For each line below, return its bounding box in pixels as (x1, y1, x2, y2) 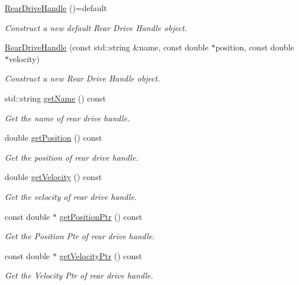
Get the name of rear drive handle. (5, 111, 130, 124)
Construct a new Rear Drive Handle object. (5, 72, 161, 84)
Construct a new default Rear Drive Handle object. (5, 21, 187, 33)
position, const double (215, 41, 294, 53)
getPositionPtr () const (59, 210, 142, 222)
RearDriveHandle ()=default (5, 2, 107, 13)
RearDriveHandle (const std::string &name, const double (5, 41, 209, 53)
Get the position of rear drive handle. (5, 151, 138, 163)
